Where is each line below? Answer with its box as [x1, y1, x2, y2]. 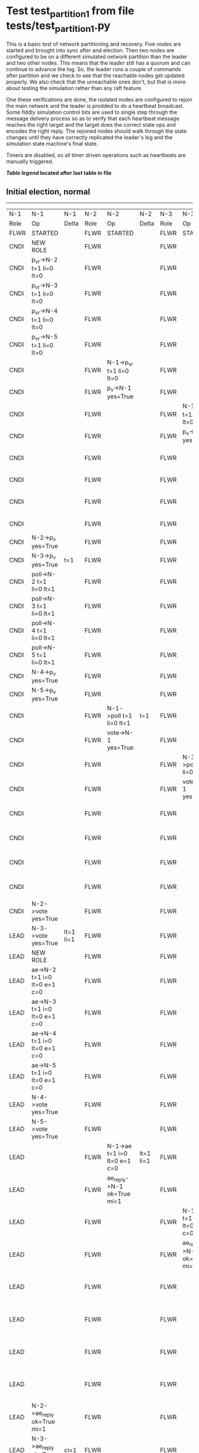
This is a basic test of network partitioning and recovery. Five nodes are [6, 40, 182, 48]
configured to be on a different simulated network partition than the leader [6, 53, 188, 60]
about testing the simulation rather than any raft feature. [6, 85, 143, 92]
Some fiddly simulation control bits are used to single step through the [6, 108, 178, 116]
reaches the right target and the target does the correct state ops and [6, 121, 176, 129]
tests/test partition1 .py [6, 19, 111, 34]
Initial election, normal [6, 187, 91, 197]
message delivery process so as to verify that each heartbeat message [6, 115, 179, 122]
